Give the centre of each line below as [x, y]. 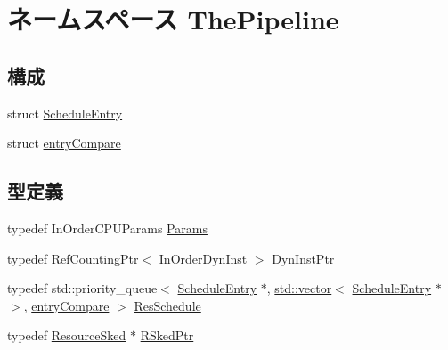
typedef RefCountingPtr [73, 258]
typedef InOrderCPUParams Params [107, 228]
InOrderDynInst [203, 258]
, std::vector [299, 288]
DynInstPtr [303, 258]
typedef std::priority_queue [82, 288]
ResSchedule [167, 305]
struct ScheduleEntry [65, 113]
